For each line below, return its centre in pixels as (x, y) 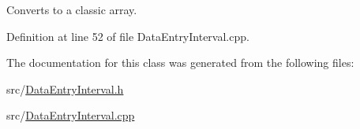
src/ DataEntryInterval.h (65, 88)
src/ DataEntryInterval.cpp (71, 115)
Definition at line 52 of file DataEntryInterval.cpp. (128, 36)
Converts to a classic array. (72, 9)
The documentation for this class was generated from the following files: (180, 63)
